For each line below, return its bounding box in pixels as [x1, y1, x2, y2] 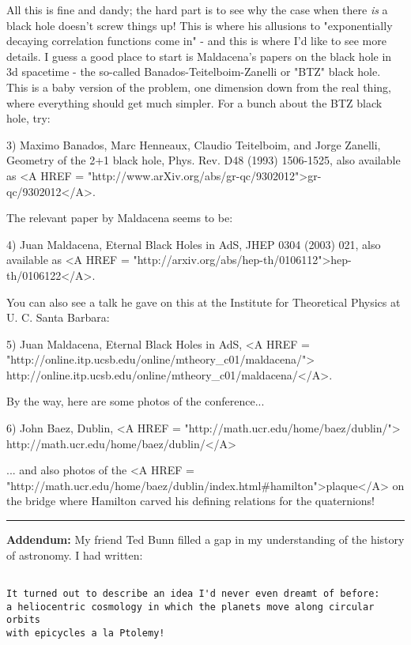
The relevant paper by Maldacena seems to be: [6, 209, 233, 226]
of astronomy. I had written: [6, 546, 143, 563]
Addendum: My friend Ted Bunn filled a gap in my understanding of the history [6, 531, 405, 548]
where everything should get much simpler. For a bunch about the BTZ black [6, 94, 383, 111]
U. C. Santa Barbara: [6, 309, 110, 326]
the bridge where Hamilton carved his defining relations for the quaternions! [6, 492, 375, 509]
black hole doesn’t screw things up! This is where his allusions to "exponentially [6, 17, 393, 33]
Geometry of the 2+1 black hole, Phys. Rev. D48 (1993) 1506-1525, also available [6, 152, 401, 168]
